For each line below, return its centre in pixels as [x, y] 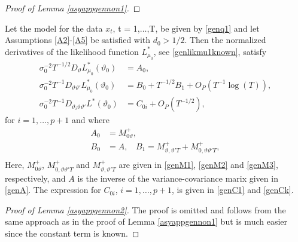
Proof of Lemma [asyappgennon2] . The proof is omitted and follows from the [145, 209]
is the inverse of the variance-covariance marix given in [178, 178]
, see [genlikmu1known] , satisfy [210, 51]
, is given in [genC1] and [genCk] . [233, 190]
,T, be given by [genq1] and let [203, 28]
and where [91, 120]
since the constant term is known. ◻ [72, 233]
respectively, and [35, 178]
